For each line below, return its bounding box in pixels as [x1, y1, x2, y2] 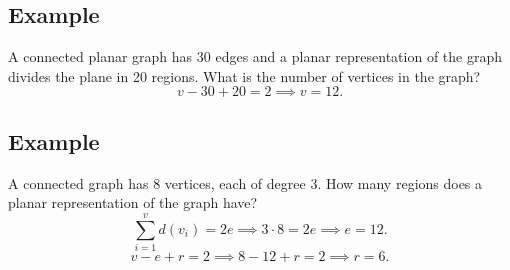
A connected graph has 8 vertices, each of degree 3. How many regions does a [8, 172, 483, 193]
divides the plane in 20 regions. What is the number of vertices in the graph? [8, 65, 481, 86]
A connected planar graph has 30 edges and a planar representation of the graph [8, 46, 502, 67]
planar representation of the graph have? [8, 192, 258, 213]
